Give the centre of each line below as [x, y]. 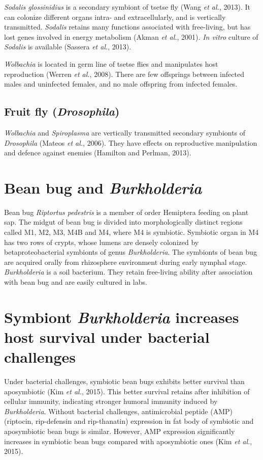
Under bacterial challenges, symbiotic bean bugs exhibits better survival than [124, 381]
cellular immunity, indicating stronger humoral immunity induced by [111, 401]
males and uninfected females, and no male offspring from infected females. [121, 84]
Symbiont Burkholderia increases [122, 317]
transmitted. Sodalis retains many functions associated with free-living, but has [127, 27]
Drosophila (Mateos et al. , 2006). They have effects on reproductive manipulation [131, 142]
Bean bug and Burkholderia [103, 187]
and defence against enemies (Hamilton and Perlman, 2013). [98, 153]
